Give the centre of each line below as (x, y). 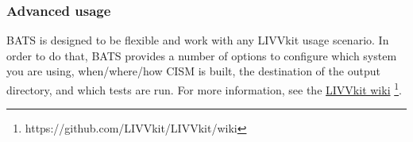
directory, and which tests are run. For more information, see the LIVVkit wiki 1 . (204, 88)
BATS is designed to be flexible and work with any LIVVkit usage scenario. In (198, 40)
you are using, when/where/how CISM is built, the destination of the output (193, 71)
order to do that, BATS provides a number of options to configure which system (202, 55)
